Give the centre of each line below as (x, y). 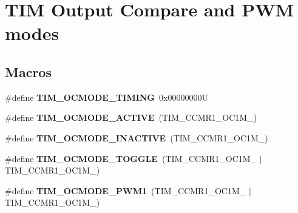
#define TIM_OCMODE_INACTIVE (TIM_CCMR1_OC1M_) (137, 137)
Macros (28, 71)
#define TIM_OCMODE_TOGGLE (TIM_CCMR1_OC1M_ (131, 158)
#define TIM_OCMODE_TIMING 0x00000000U (107, 97)
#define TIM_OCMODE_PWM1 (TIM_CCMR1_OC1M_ (126, 190)
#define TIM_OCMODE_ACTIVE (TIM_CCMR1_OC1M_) (131, 117)
